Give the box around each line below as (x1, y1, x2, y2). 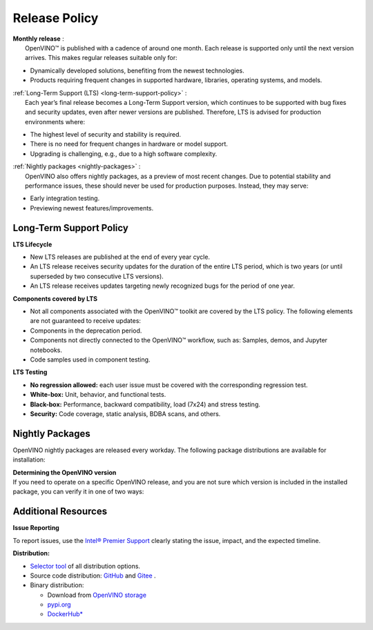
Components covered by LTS (12, 294, 98, 303)
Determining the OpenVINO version (12, 468, 117, 476)
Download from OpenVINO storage (47, 591, 146, 599)
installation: (12, 455, 46, 464)
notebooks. (30, 346, 62, 354)
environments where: (25, 117, 86, 126)
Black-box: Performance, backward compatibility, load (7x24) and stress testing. (30, 400, 260, 408)
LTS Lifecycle (12, 240, 52, 248)
